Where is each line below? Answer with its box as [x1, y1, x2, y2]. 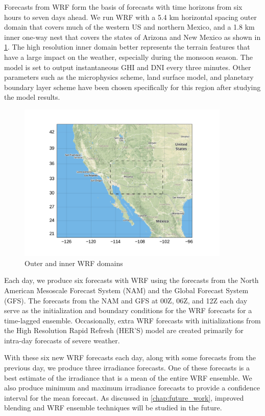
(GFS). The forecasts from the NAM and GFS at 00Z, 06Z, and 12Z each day [4, 295, 248, 305]
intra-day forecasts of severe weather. [4, 335, 120, 345]
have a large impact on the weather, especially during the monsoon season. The [4, 51, 253, 62]
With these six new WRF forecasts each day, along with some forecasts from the [4, 352, 256, 363]
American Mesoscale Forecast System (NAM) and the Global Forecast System [4, 284, 249, 295]
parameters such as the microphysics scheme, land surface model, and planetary [4, 72, 254, 82]
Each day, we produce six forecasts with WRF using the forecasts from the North [4, 275, 259, 286]
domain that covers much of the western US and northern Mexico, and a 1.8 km [4, 21, 255, 32]
